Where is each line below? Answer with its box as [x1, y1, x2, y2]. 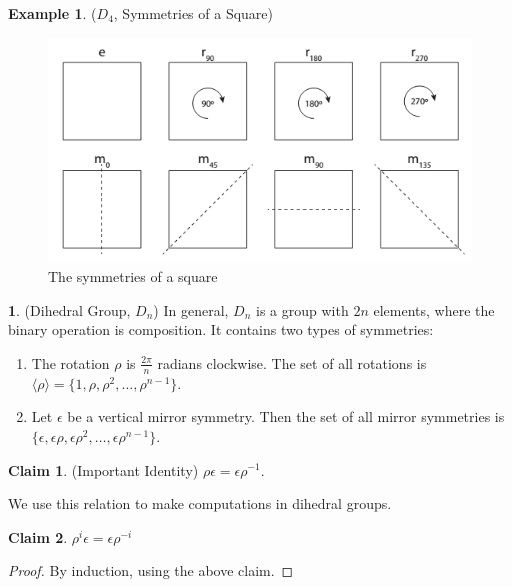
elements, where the [373, 299, 495, 320]
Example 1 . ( [8, 3, 97, 23]
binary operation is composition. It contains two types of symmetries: [8, 319, 434, 340]
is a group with [256, 299, 349, 320]
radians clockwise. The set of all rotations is [157, 352, 427, 373]
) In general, [153, 299, 229, 320]
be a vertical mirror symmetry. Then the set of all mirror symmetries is [67, 406, 505, 427]
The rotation [31, 352, 110, 373]
